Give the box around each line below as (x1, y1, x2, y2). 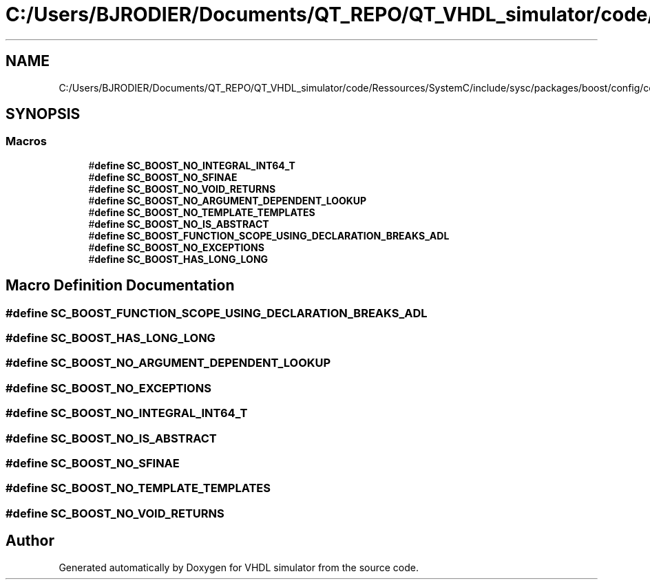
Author (6, 532, 54, 550)
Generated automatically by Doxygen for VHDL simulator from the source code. (59, 561, 419, 573)
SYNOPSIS (6, 105, 81, 123)
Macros (6, 134, 47, 149)
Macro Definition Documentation (6, 277, 235, 295)
